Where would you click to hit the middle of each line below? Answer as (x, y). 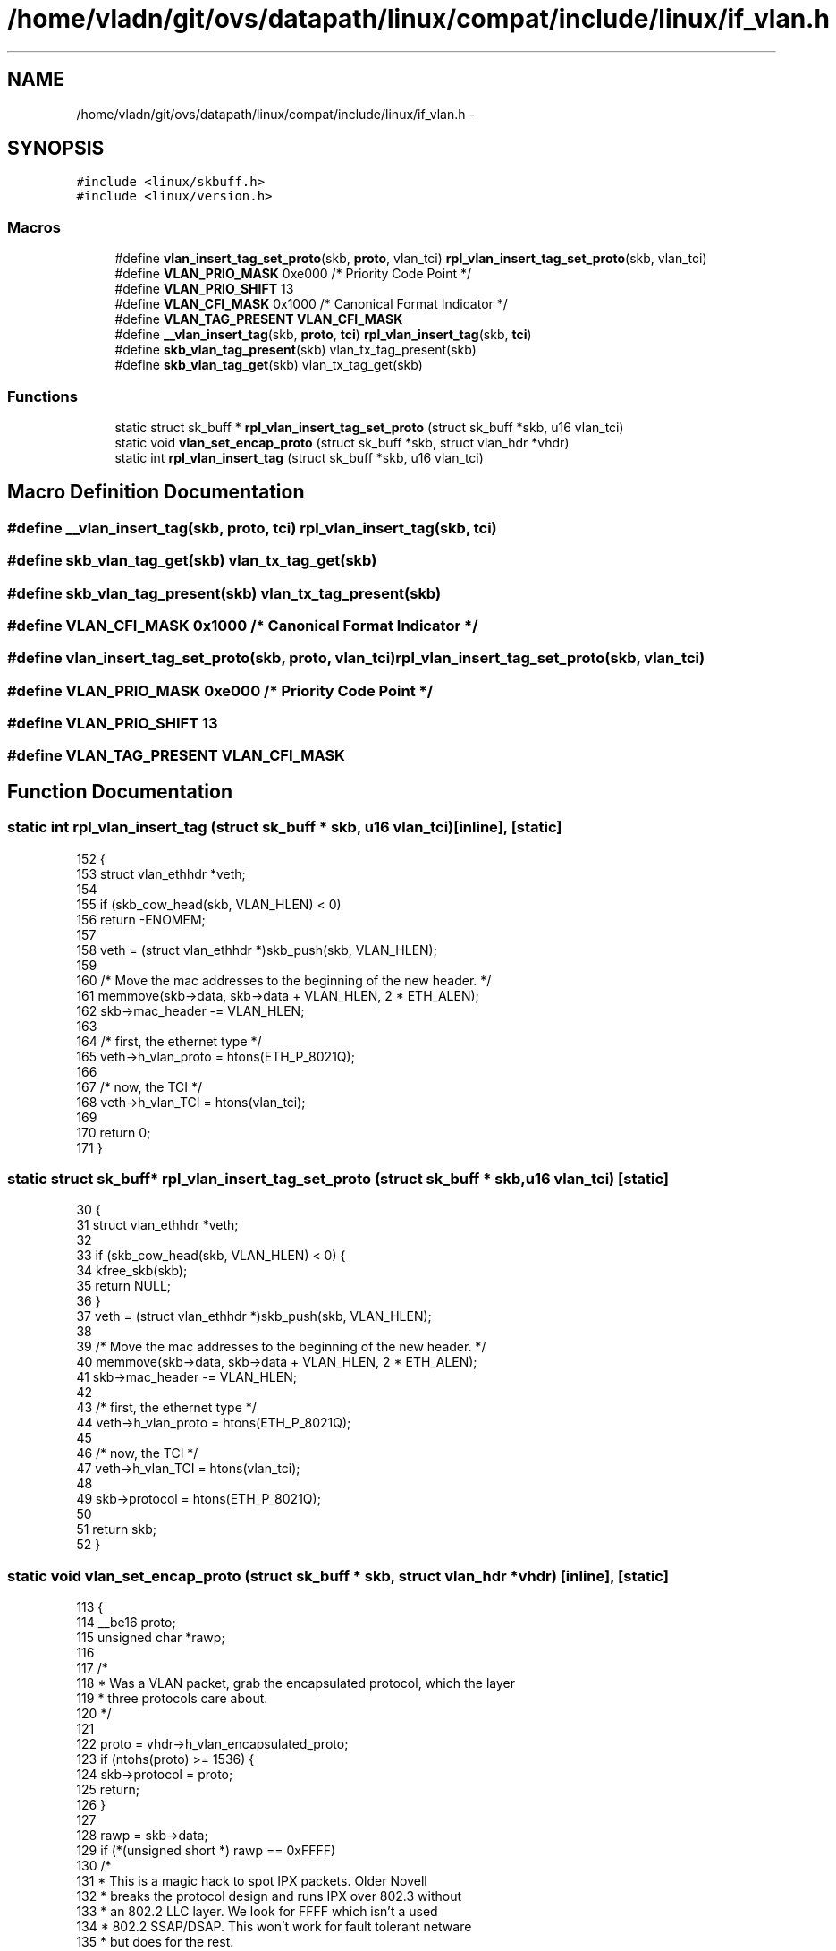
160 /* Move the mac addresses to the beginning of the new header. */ (284, 980)
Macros (34, 227)
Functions (42, 396)
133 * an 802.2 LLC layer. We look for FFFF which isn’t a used (257, 1912)
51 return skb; (116, 1529)
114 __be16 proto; (126, 1623)
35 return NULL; (124, 1286)
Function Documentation (120, 791)
